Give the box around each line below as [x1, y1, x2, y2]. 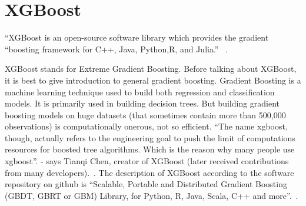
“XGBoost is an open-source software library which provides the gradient [5, 31, 269, 44]
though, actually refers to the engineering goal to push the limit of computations [5, 131, 295, 144]
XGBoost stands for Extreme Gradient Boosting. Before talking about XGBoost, [5, 62, 297, 75]
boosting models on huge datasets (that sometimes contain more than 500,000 [5, 108, 286, 121]
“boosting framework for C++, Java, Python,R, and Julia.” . [5, 42, 228, 55]
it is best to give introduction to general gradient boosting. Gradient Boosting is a [5, 74, 301, 86]
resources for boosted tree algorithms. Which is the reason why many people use [5, 143, 295, 155]
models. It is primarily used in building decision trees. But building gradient [5, 97, 280, 109]
